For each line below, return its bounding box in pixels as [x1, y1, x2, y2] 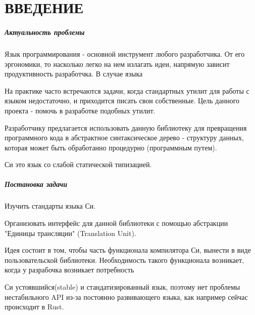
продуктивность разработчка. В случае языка [5, 68, 143, 79]
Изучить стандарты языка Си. [5, 201, 96, 211]
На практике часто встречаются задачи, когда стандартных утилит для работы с [5, 85, 249, 96]
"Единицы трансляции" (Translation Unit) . [5, 227, 136, 238]
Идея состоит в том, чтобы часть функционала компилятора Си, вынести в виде [5, 245, 251, 255]
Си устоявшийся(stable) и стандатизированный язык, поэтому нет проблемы [5, 282, 240, 292]
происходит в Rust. [5, 301, 64, 312]
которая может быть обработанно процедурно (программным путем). [5, 142, 217, 152]
